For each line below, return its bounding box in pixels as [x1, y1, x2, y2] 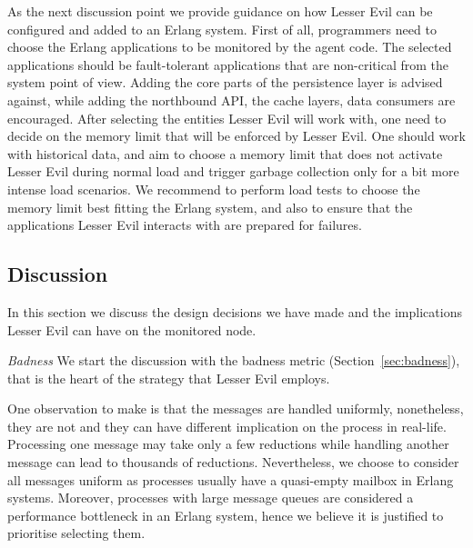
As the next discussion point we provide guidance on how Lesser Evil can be [7, 2, 433, 20]
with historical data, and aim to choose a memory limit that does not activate [7, 144, 443, 163]
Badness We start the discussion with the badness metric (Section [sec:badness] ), [7, 351, 460, 370]
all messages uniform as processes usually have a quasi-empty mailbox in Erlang [7, 470, 454, 489]
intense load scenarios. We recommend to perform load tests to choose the [7, 179, 420, 198]
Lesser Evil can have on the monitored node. [7, 320, 257, 339]
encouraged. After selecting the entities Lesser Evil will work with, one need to [7, 108, 447, 127]
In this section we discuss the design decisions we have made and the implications [7, 302, 462, 321]
